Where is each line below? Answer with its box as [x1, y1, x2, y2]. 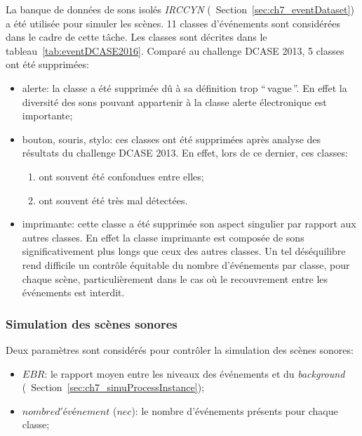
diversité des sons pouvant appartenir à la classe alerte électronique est [22, 94, 327, 109]
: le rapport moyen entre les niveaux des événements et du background [44, 366, 345, 381]
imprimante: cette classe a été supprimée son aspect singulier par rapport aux [22, 216, 356, 231]
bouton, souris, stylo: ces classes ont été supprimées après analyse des [22, 131, 321, 146]
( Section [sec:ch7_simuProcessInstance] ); [22, 380, 205, 395]
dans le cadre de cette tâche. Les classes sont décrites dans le [6, 29, 267, 44]
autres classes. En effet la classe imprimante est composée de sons [22, 230, 304, 244]
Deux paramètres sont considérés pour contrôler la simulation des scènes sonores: [6, 342, 354, 357]
